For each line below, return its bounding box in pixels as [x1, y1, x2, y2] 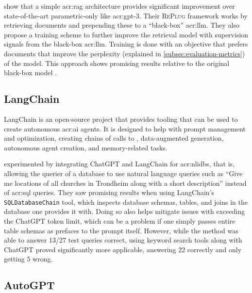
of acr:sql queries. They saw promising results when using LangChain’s [4, 187, 215, 197]
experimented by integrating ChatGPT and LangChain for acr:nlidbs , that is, [4, 159, 235, 169]
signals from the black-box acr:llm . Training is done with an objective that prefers [4, 39, 248, 49]
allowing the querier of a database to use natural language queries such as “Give [4, 168, 243, 178]
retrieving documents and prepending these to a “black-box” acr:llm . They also [4, 20, 239, 30]
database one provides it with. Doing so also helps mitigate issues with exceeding [4, 206, 245, 216]
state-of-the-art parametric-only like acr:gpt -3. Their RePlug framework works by [4, 10, 248, 20]
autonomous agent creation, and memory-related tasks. [4, 142, 168, 152]
